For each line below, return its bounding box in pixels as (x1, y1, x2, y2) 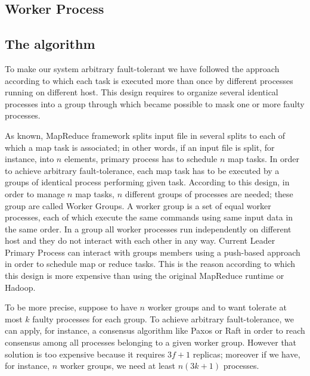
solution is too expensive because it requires (5, 347, 165, 360)
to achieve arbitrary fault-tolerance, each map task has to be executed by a (5, 164, 280, 176)
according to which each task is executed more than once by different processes (5, 74, 293, 86)
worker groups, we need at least (60, 359, 176, 372)
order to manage (5, 187, 65, 200)
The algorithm (5, 35, 95, 53)
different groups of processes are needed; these (125, 187, 293, 200)
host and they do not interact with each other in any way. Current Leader (5, 234, 275, 247)
